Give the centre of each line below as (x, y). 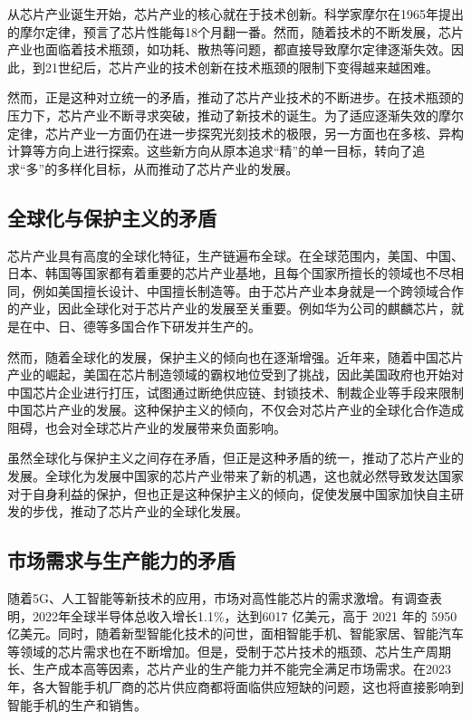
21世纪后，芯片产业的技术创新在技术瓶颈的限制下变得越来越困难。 (241, 67)
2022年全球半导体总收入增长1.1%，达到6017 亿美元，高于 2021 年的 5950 (245, 615)
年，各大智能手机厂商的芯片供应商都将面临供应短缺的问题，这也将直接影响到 (235, 687)
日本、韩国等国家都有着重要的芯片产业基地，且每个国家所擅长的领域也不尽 (229, 273)
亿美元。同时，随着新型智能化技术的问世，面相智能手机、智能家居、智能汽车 (235, 634)
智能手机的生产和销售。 (77, 704)
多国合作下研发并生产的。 (184, 326)
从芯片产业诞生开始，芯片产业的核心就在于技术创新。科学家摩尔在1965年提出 (235, 14)
